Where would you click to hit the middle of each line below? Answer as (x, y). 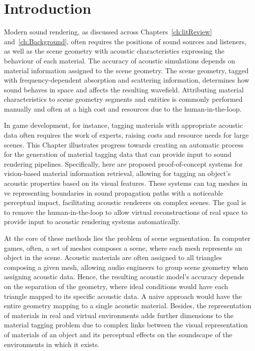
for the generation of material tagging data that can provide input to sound (118, 154)
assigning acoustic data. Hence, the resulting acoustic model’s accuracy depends (124, 277)
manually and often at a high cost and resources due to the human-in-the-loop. (123, 108)
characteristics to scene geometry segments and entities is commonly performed (123, 99)
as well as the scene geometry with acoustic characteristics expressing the (114, 51)
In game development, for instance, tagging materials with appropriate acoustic (124, 125)
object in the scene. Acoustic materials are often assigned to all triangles (113, 257)
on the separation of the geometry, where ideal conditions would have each (116, 286)
